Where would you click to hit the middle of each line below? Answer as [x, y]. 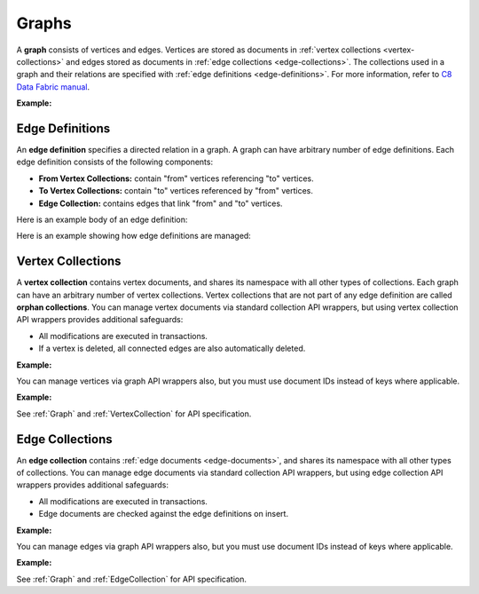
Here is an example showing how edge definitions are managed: [134, 236]
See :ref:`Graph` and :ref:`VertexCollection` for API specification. [134, 414]
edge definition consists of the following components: [114, 162]
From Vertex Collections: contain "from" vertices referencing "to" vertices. [176, 178]
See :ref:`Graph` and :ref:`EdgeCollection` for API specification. [132, 579]
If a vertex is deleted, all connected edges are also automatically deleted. [172, 348]
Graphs [44, 23]
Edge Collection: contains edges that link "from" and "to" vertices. [161, 203]
